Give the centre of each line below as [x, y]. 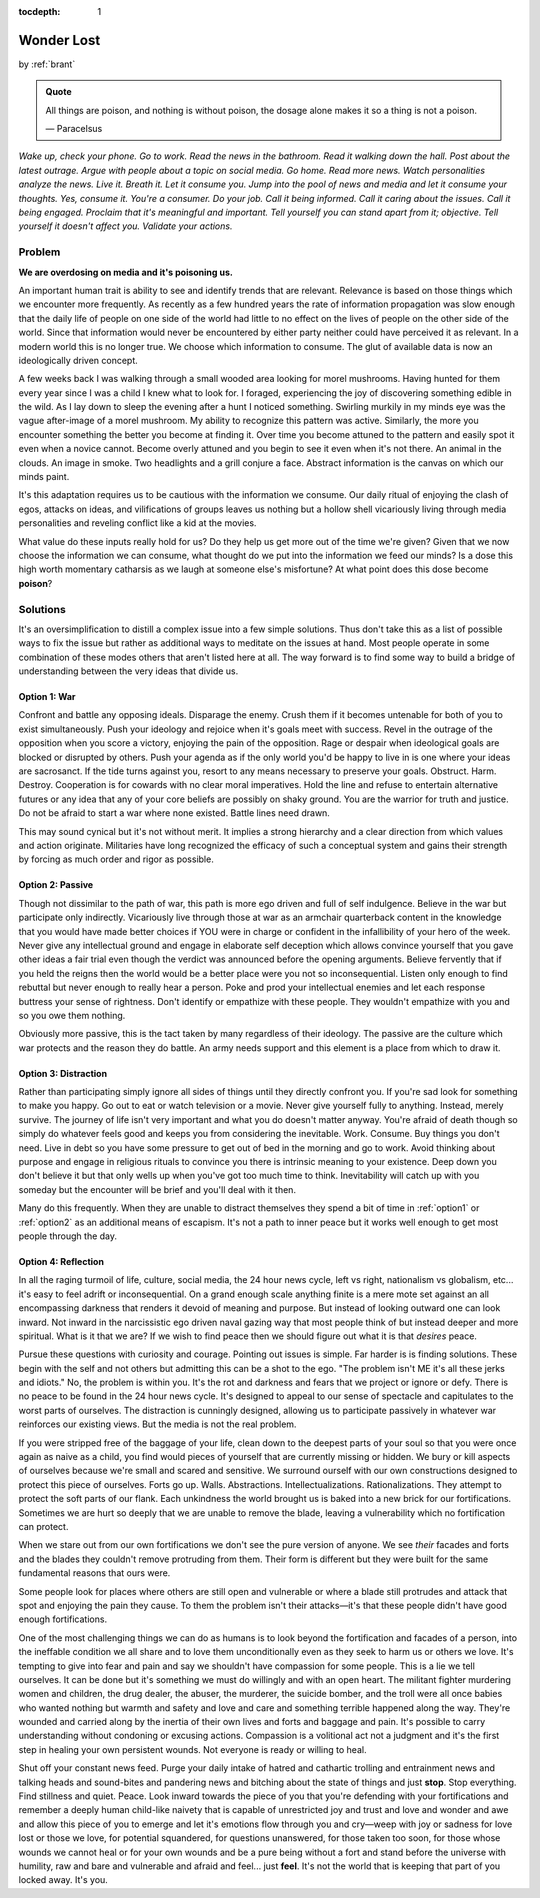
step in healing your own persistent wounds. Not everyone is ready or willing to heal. [192, 1749]
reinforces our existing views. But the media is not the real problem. [157, 1424]
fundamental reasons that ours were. [94, 1573]
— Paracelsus [74, 129]
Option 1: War [47, 697]
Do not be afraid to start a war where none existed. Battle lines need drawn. [174, 813]
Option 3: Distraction [63, 1073]
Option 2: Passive [56, 885]
